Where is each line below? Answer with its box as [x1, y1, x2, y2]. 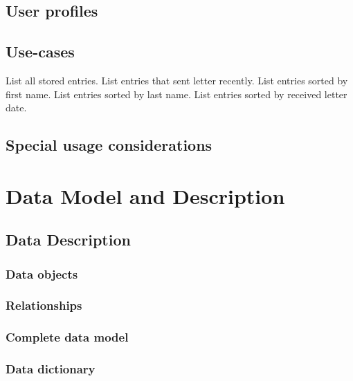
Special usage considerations [6, 134, 212, 156]
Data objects [6, 265, 78, 282]
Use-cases [6, 41, 75, 62]
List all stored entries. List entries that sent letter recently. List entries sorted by [6, 73, 348, 87]
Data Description [6, 229, 131, 250]
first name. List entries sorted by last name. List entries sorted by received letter [6, 86, 347, 101]
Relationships [6, 297, 82, 314]
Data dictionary [6, 360, 96, 378]
